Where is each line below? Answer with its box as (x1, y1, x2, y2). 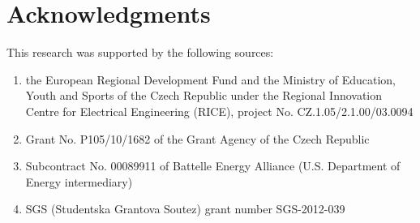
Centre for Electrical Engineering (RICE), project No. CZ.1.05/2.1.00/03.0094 (25, 102, 414, 119)
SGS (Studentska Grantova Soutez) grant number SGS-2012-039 (25, 200, 345, 217)
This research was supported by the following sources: (6, 44, 274, 61)
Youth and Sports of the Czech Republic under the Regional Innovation (25, 87, 383, 104)
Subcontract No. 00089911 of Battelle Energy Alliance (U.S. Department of (25, 157, 401, 174)
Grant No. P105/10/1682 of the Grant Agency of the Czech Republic (25, 130, 370, 147)
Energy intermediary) (25, 173, 133, 190)
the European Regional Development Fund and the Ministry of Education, (25, 71, 396, 88)
